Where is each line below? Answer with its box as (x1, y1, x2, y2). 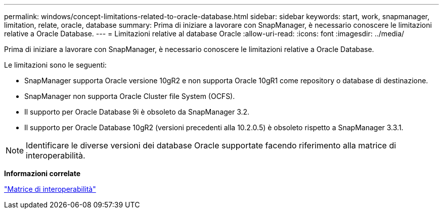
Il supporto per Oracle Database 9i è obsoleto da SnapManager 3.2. (24, 108, 250, 116)
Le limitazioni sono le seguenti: (4, 61, 107, 69)
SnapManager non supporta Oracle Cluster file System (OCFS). (24, 92, 235, 100)
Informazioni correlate (4, 169, 81, 178)
